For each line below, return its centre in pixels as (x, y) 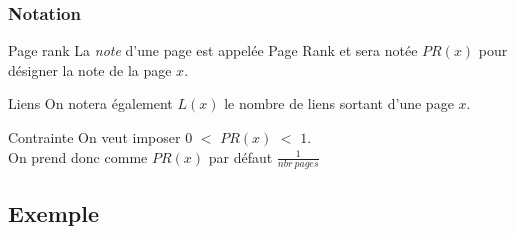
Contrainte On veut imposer (94, 137)
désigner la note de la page (90, 69)
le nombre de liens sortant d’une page (339, 103)
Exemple (53, 212)
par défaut (240, 156)
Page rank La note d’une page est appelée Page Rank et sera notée (213, 50)
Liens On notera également (90, 103)
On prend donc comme (78, 156)
